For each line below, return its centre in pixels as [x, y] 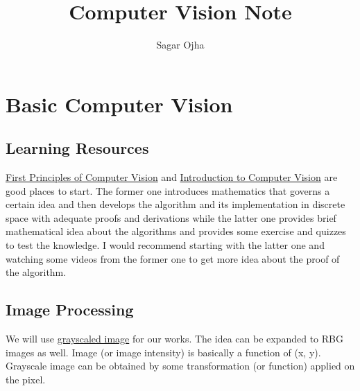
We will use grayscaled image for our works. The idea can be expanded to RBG [174, 339]
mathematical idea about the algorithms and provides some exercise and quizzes [176, 231]
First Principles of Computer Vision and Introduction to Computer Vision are [172, 177]
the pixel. [26, 379]
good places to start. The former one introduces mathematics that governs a [168, 190]
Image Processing [70, 310]
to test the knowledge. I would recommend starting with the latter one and [165, 245]
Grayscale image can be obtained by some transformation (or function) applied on [180, 366]
